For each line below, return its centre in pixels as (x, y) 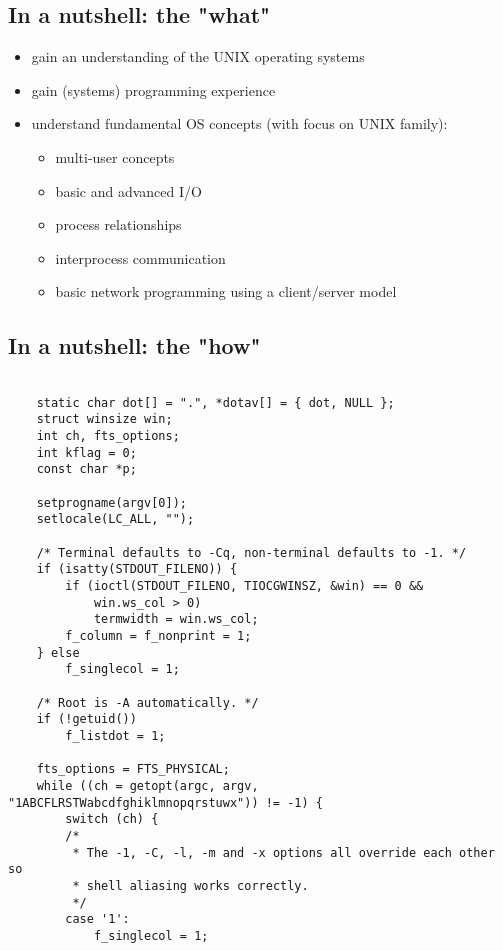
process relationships (118, 224)
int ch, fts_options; (108, 436)
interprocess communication (140, 257)
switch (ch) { (112, 819)
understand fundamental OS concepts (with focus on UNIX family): (239, 123)
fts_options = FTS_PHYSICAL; (133, 769)
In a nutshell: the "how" (134, 345)
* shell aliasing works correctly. (190, 885)
